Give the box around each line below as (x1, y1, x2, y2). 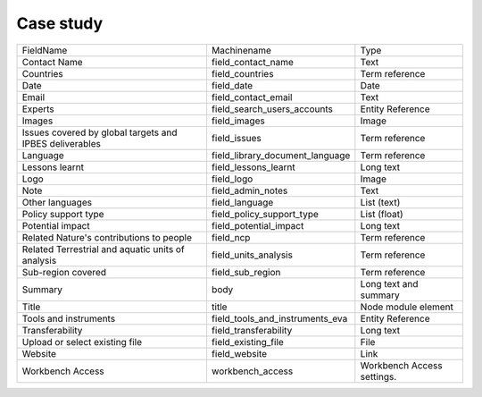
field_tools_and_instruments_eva (211, 312, 348, 325)
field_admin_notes (211, 184, 288, 197)
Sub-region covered (21, 266, 107, 278)
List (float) (360, 207, 403, 220)
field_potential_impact (211, 219, 304, 232)
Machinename (211, 44, 272, 56)
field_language (211, 196, 274, 208)
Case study (16, 13, 104, 33)
